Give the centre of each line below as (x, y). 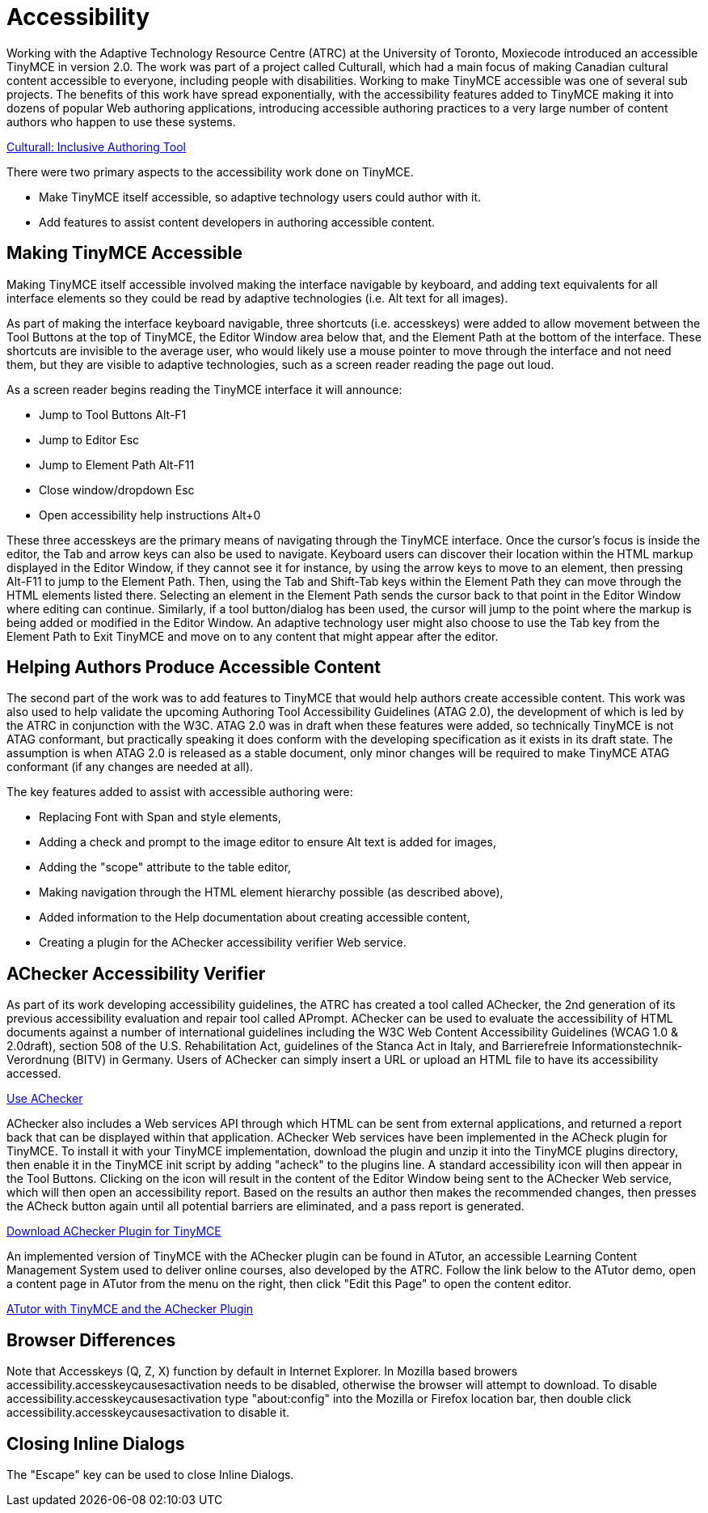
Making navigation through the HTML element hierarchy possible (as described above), (271, 892)
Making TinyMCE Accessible (124, 253)
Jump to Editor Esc (89, 439)
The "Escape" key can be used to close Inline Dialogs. (150, 1474)
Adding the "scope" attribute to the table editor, (165, 867)
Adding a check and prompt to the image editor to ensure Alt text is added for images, (268, 842)
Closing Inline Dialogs (96, 1443)
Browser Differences (91, 1340)
